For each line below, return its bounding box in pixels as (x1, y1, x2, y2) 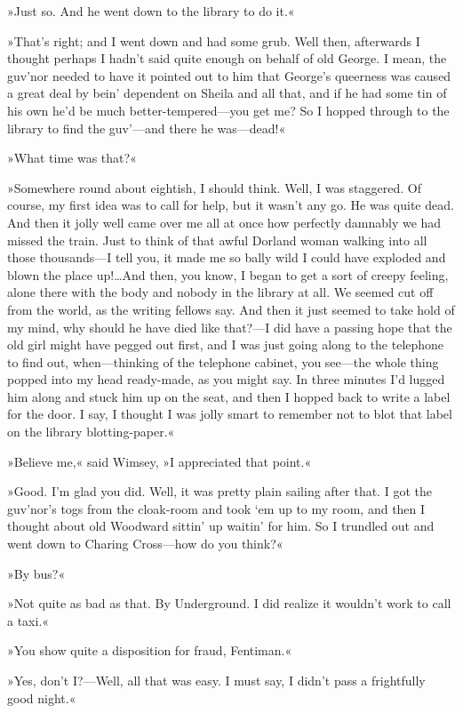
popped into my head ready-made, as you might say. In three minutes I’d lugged (7, 370, 445, 389)
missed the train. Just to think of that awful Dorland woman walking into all (7, 230, 427, 249)
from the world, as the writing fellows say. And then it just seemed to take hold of (7, 300, 455, 318)
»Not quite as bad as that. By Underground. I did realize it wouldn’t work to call (7, 594, 451, 613)
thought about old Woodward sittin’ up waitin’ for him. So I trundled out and (7, 517, 435, 535)
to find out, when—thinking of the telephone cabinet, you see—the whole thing (7, 352, 439, 371)
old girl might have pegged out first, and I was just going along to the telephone (7, 335, 444, 354)
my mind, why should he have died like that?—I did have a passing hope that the (7, 317, 452, 336)
